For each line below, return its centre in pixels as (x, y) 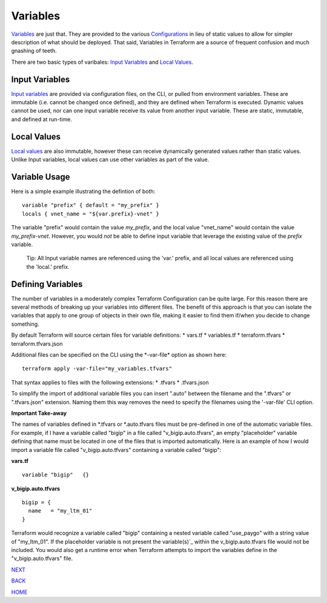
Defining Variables (47, 284)
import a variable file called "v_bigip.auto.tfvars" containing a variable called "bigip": (116, 450)
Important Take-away (39, 413)
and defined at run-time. (41, 119)
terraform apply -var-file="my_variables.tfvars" (97, 369)
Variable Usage (41, 177)
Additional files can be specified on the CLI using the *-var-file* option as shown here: (119, 354)
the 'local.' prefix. (48, 266)
